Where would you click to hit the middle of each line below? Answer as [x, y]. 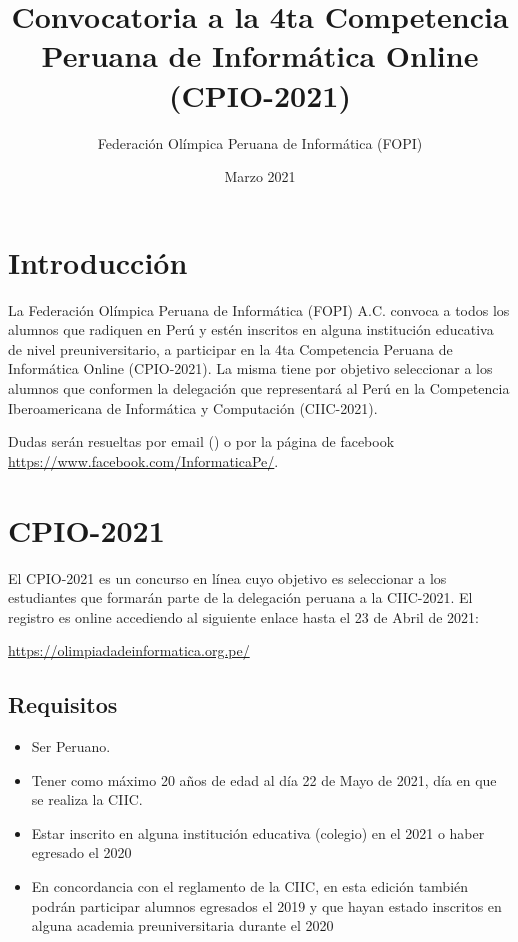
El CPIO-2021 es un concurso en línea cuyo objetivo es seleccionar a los [227, 577]
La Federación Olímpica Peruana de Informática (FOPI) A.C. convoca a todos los [259, 309]
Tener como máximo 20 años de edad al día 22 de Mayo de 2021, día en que [264, 779]
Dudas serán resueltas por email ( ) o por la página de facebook [201, 441]
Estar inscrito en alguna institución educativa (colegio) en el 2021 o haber [258, 832]
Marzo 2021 [260, 176]
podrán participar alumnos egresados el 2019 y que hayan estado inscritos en [266, 905]
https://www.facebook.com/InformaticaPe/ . [143, 460]
